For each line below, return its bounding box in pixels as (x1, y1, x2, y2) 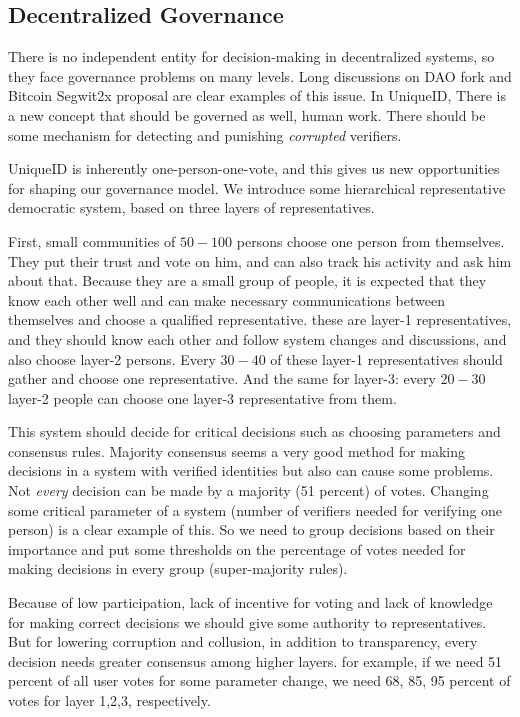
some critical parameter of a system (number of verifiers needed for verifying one (8, 499, 503, 520)
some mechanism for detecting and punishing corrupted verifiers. (8, 124, 402, 145)
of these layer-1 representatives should (270, 348, 503, 369)
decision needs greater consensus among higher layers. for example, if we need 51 (8, 650, 503, 671)
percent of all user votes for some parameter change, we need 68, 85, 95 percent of (8, 670, 511, 691)
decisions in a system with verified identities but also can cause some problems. (8, 460, 494, 481)
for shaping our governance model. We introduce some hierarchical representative (8, 177, 506, 198)
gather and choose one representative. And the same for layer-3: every (8, 368, 436, 389)
